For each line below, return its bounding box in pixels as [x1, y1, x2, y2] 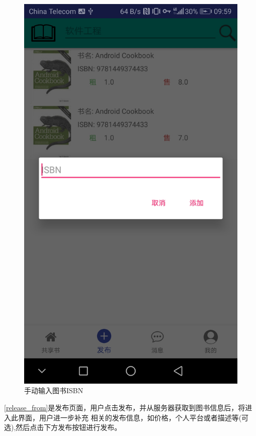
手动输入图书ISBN [24, 385, 83, 396]
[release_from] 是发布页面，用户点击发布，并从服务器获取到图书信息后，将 [4, 402, 245, 412]
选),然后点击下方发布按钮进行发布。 [4, 422, 122, 432]
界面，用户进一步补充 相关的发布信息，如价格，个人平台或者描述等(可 [18, 412, 249, 422]
